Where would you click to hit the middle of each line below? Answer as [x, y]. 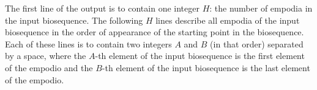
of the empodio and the [49, 67]
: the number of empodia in [261, 8]
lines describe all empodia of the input [228, 20]
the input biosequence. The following [74, 20]
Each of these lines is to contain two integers [88, 43]
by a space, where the [46, 56]
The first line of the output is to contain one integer [102, 8]
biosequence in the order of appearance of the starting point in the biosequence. [155, 32]
